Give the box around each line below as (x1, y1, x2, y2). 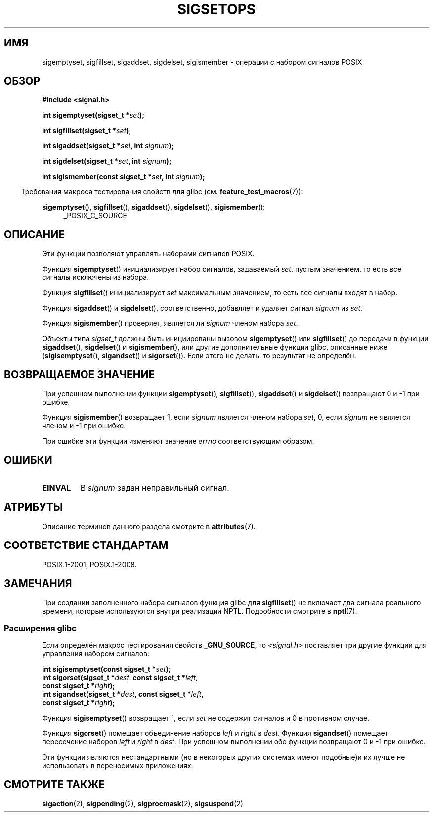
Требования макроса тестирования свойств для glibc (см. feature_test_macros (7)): (21, 187, 303, 196)
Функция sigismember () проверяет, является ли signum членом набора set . (42, 319, 298, 328)
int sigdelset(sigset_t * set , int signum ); (42, 157, 172, 166)
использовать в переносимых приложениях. (42, 761, 193, 770)
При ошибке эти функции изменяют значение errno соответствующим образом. (42, 437, 314, 446)
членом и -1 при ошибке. (42, 421, 126, 430)
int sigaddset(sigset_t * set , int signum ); (42, 141, 174, 150)
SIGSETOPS (177, 1, 256, 18)
